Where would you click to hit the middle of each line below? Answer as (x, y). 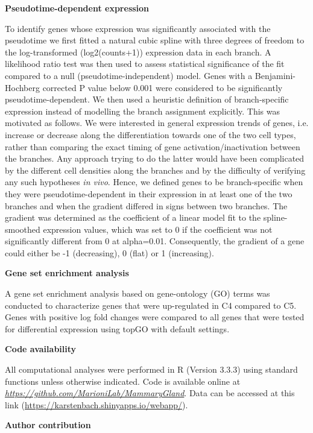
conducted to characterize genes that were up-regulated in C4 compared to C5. (151, 305)
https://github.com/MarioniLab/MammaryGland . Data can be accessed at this (150, 393)
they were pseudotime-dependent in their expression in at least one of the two (149, 193)
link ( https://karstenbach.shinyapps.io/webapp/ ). (96, 404)
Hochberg (22, 87)
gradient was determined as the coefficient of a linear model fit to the (133, 217)
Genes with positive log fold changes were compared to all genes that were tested (155, 317)
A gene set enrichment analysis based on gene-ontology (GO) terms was (138, 293)
